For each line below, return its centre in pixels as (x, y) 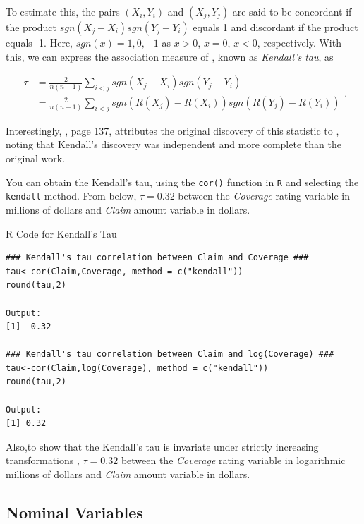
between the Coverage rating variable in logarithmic (233, 460)
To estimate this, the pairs (63, 11)
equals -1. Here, (39, 42)
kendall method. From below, (71, 196)
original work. (36, 158)
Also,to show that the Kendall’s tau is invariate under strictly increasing (162, 446)
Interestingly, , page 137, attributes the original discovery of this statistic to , (172, 130)
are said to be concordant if (292, 11)
